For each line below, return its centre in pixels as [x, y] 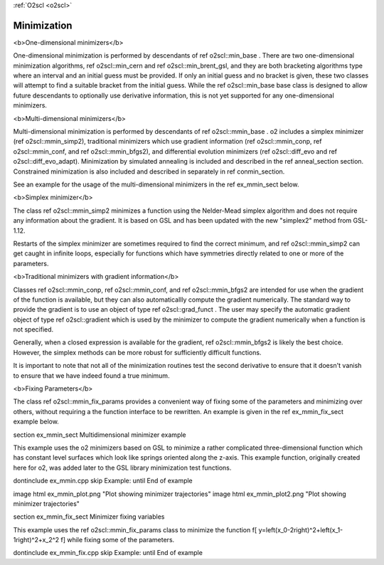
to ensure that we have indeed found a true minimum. [91, 375]
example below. [36, 422]
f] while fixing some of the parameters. [118, 540]
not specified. [33, 329]
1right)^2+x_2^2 [36, 540]
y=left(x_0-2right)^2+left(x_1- [301, 529]
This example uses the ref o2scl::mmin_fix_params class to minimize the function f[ [135, 529]
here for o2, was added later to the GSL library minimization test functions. [122, 468]
